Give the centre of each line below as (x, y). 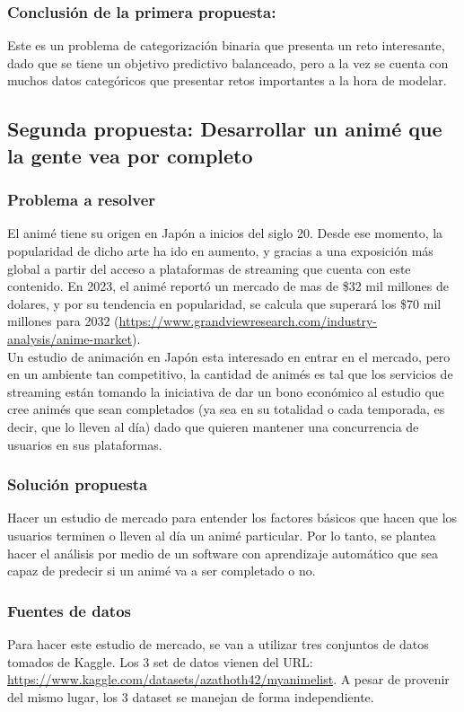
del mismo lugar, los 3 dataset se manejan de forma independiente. (191, 696)
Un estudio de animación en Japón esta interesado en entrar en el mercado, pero (229, 356)
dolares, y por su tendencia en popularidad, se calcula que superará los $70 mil (224, 303)
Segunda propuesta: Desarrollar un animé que (225, 129)
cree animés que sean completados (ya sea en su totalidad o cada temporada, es (226, 409)
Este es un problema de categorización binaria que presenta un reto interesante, (226, 45)
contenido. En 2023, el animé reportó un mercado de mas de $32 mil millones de (228, 286)
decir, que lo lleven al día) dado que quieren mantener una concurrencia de (213, 426)
